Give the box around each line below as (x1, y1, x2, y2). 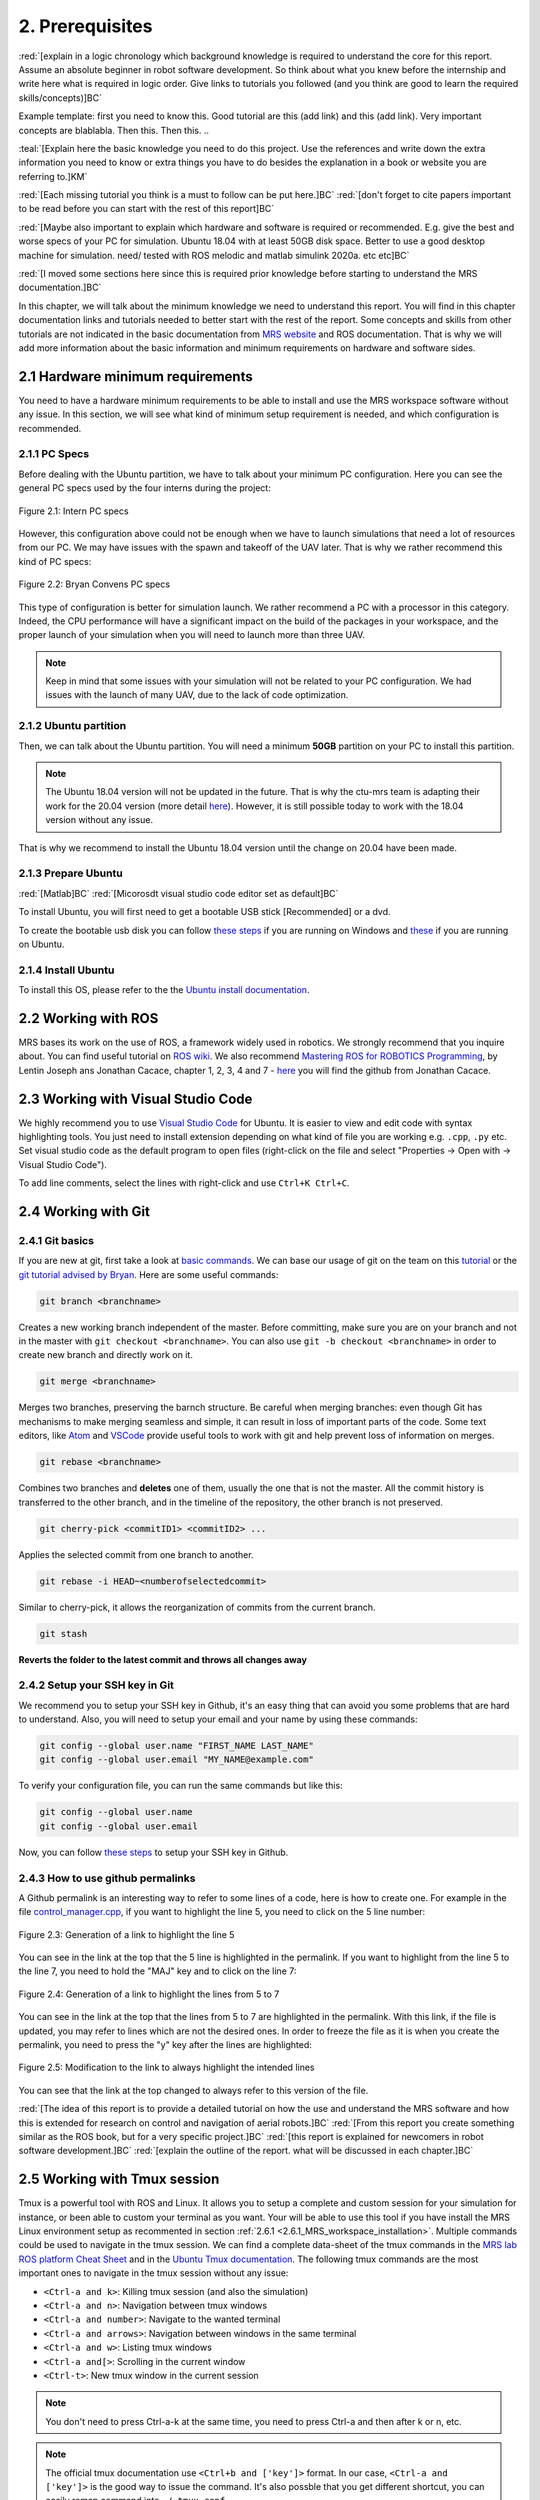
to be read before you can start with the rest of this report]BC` (18, 203, 275, 215)
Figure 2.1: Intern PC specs (18, 505, 129, 517)
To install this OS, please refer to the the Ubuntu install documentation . (18, 984, 310, 996)
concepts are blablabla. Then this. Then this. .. (18, 124, 210, 136)
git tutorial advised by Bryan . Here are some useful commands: (18, 1268, 279, 1280)
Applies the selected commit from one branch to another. (18, 1548, 254, 1560)
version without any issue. (45, 814, 154, 826)
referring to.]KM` (18, 170, 88, 182)
